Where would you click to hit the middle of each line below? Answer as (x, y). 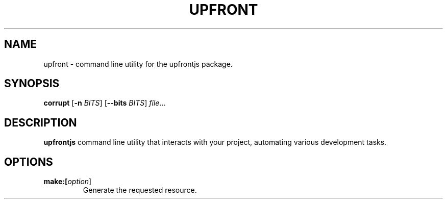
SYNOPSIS (32, 84)
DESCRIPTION (41, 122)
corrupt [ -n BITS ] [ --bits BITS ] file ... (105, 103)
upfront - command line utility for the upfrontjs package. (138, 64)
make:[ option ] (68, 182)
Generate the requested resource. (140, 190)
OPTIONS (29, 162)
